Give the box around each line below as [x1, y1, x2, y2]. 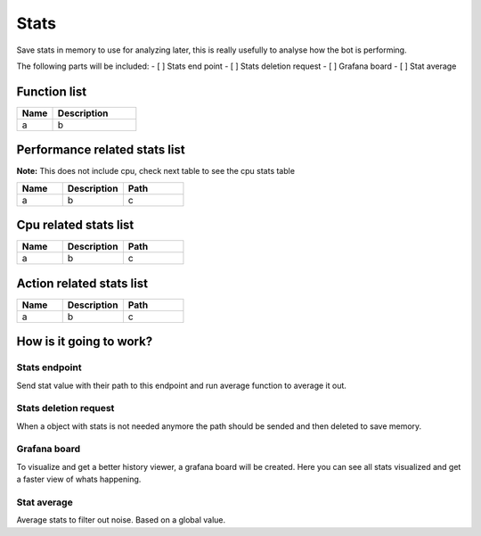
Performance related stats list [16, 143, 186, 158]
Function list [16, 84, 87, 99]
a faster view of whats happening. [16, 474, 142, 485]
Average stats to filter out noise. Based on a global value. [16, 515, 226, 525]
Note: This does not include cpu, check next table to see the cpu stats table [16, 166, 296, 177]
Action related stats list [16, 276, 149, 291]
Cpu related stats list [16, 218, 135, 233]
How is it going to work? [16, 334, 153, 350]
